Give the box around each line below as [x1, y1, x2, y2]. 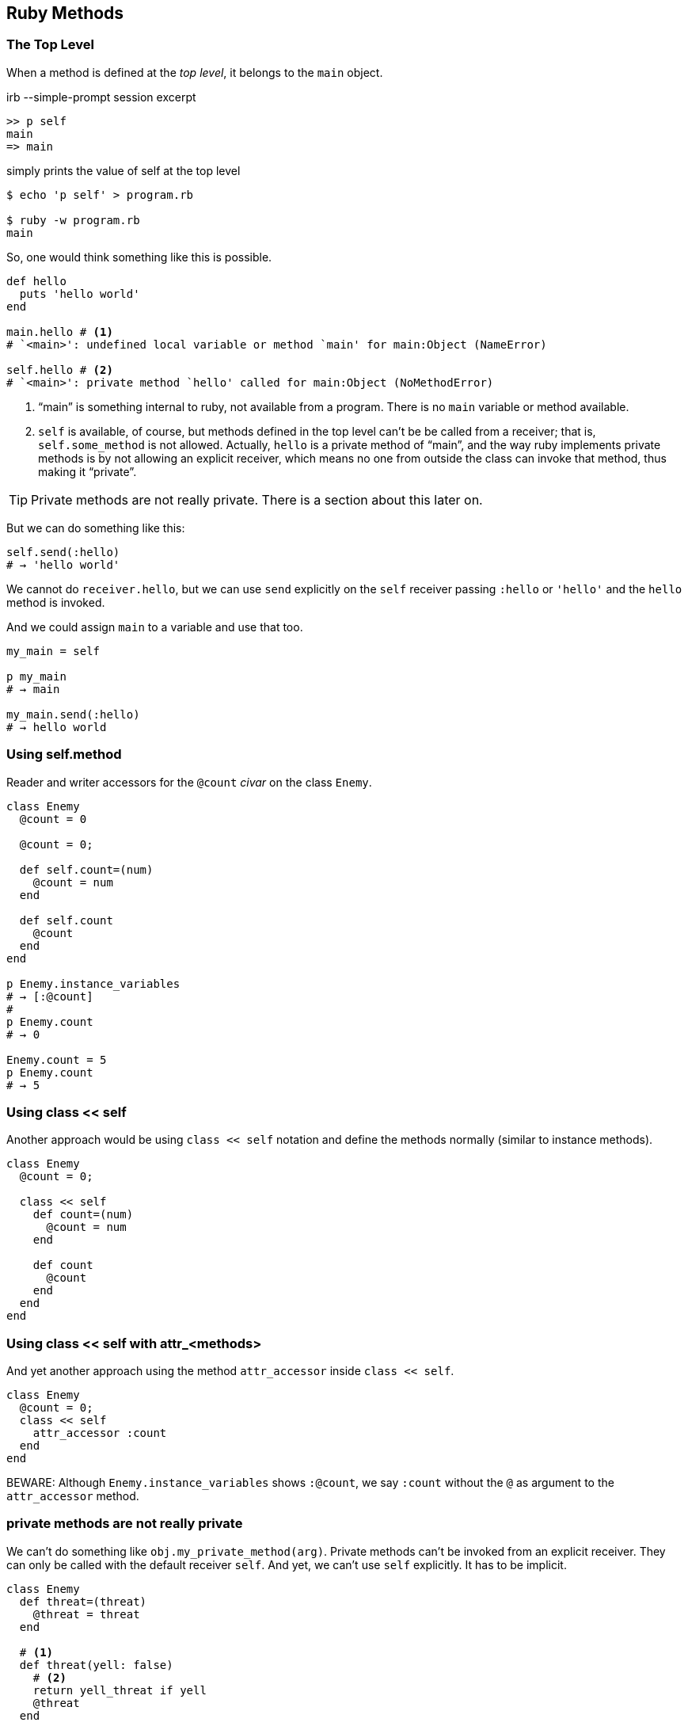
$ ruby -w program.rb [6, 213, 140, 227]
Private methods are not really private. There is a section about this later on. [31, 491, 483, 508]
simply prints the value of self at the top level [6, 163, 241, 177]
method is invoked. [6, 595, 105, 609]
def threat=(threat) [19, 1595, 147, 1608]
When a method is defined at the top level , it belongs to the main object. [6, 65, 383, 79]
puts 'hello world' [19, 287, 140, 300]
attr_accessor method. [6, 1489, 139, 1503]
